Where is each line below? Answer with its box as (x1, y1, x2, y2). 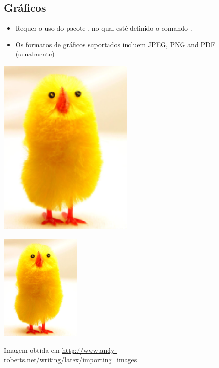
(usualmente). (15, 49, 56, 59)
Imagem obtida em (4, 345, 60, 355)
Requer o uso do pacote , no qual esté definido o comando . (15, 23, 192, 33)
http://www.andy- (62, 345, 117, 355)
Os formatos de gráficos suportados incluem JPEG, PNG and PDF (15, 39, 215, 49)
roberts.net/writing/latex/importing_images (4, 354, 137, 365)
